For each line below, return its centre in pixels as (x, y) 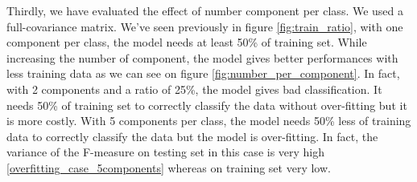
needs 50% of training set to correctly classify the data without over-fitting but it (207, 105)
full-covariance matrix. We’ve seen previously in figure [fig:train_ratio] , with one (205, 26)
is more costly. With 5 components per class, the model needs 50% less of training (209, 121)
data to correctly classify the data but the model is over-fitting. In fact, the (192, 136)
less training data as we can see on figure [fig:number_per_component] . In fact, (203, 73)
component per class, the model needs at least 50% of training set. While (187, 42)
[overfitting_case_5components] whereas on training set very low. (169, 167)
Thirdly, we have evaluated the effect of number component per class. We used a (205, 10)
